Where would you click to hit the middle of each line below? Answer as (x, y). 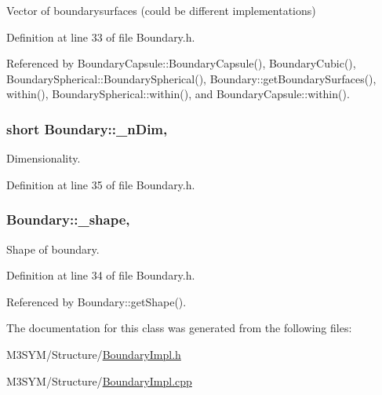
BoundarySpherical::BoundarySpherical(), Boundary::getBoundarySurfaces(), (191, 78)
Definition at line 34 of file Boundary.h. (101, 275)
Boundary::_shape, (68, 219)
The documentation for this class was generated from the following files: (179, 328)
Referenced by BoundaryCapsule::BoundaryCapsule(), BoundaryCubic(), (181, 63)
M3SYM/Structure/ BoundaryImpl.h (94, 354)
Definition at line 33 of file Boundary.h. (101, 37)
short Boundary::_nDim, (87, 128)
